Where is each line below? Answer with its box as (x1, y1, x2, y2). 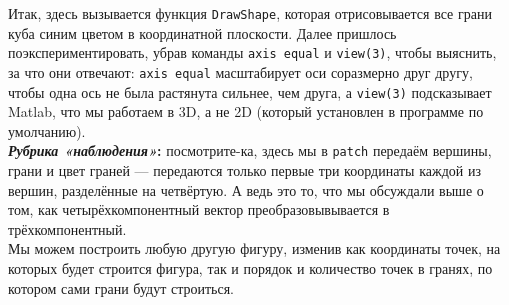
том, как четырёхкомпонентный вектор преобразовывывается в (8, 199, 390, 220)
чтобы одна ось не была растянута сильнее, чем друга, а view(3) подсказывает (8, 81, 492, 102)
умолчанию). (8, 120, 86, 141)
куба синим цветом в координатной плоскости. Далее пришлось (8, 22, 397, 43)
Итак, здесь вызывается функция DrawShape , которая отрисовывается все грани (8, 3, 492, 23)
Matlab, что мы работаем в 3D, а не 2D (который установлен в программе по (8, 101, 484, 122)
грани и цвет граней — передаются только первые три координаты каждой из (8, 160, 481, 181)
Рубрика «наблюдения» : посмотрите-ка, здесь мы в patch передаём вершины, (8, 140, 492, 161)
